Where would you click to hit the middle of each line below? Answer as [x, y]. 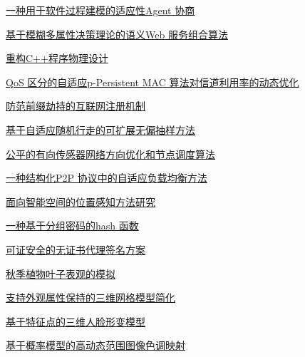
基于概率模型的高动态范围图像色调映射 [95, 345]
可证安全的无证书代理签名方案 [76, 249]
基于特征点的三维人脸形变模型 [76, 321]
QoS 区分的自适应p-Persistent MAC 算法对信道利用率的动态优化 [152, 82]
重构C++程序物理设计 [57, 58]
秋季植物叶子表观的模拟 [61, 273]
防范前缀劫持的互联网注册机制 [76, 106]
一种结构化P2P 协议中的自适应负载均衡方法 [107, 178]
